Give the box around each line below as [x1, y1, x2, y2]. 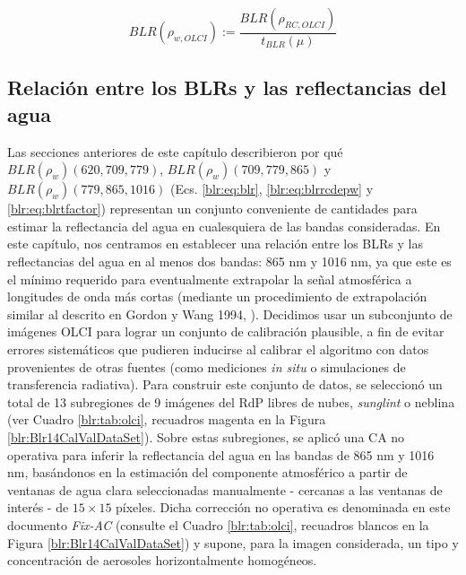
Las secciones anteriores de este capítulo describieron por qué [7, 142, 343, 161]
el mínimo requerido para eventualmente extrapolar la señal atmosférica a [7, 269, 412, 288]
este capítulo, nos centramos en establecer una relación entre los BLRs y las [7, 234, 423, 253]
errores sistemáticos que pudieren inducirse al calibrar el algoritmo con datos [7, 339, 429, 358]
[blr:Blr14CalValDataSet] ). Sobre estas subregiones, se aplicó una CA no [7, 427, 405, 446]
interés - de [7, 498, 69, 517]
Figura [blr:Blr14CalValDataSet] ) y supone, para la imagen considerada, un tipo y [7, 533, 459, 552]
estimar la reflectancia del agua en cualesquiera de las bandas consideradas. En [7, 216, 441, 235]
